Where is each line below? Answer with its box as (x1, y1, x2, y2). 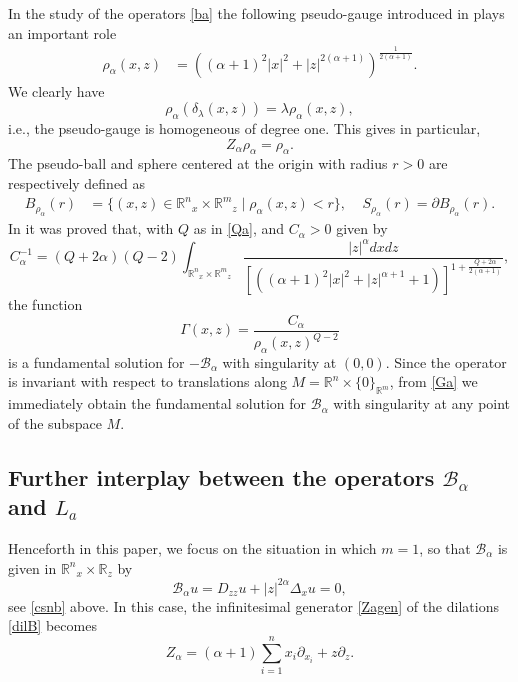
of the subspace (8, 412, 102, 433)
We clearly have (8, 80, 105, 101)
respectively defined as (8, 172, 146, 193)
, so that (419, 537, 471, 558)
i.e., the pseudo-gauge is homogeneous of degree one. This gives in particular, (8, 117, 481, 138)
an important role (8, 22, 117, 43)
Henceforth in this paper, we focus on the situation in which (8, 537, 377, 558)
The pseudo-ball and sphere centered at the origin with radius (8, 153, 388, 174)
